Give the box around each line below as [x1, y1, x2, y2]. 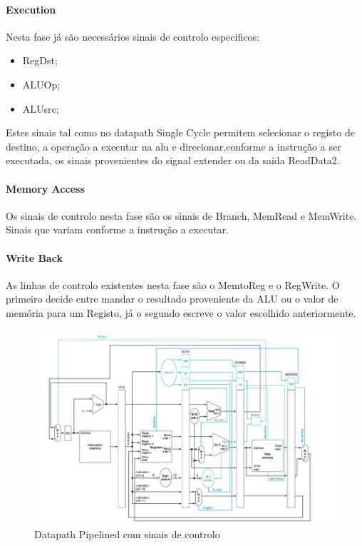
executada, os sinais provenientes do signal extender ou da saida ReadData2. [6, 153, 340, 168]
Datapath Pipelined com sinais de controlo [34, 526, 220, 541]
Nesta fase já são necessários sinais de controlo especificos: [6, 29, 259, 44]
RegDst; [22, 53, 58, 68]
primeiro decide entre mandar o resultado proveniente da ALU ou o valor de [6, 291, 338, 306]
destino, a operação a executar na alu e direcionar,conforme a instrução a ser [6, 138, 341, 153]
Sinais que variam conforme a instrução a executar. [6, 222, 229, 237]
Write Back [6, 250, 63, 265]
